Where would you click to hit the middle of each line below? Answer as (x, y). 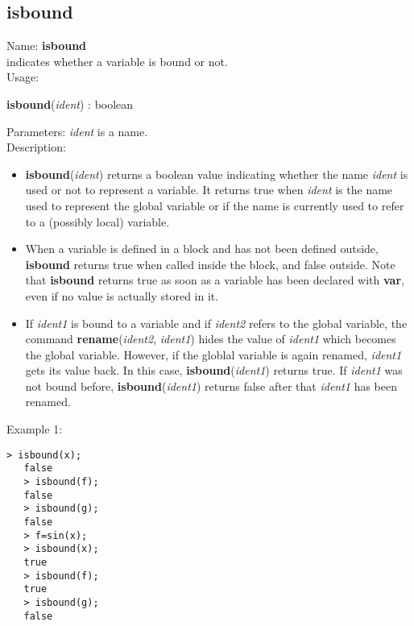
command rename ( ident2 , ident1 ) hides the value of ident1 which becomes (211, 339)
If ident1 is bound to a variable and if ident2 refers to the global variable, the (216, 323)
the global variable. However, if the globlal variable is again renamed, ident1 (213, 354)
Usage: (23, 77)
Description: (36, 147)
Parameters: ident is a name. (77, 131)
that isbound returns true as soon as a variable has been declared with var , (215, 280)
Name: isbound (47, 46)
